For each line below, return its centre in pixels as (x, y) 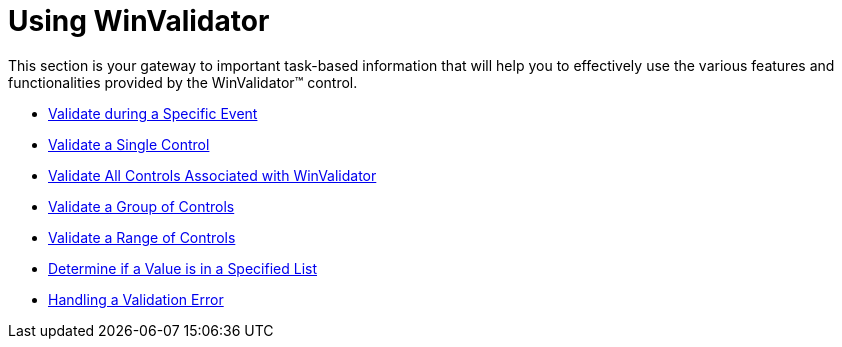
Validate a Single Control (129, 144)
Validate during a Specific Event (153, 113)
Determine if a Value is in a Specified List (183, 268)
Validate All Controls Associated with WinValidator (212, 175)
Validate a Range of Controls (142, 237)
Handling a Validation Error (136, 299)
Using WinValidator (139, 21)
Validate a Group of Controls (141, 206)
